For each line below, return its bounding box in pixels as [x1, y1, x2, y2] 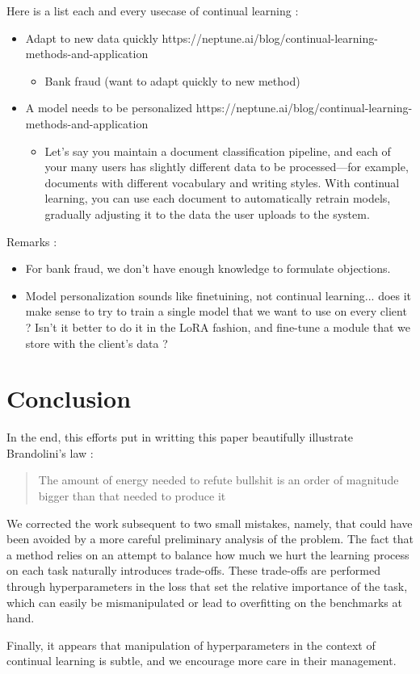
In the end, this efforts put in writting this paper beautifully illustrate [6, 429, 354, 446]
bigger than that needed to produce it [38, 488, 226, 504]
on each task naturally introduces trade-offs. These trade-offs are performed [6, 562, 381, 579]
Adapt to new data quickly [25, 29, 158, 46]
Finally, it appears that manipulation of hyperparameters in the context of [6, 636, 376, 653]
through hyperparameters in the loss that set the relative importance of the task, [6, 577, 408, 594]
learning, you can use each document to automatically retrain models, [44, 190, 391, 207]
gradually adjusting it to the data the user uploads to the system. [44, 205, 370, 222]
